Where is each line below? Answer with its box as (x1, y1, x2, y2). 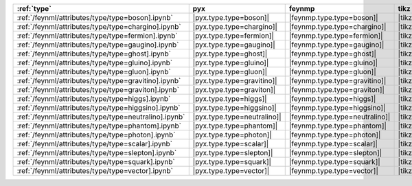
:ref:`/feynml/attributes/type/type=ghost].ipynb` (16, 49, 172, 58)
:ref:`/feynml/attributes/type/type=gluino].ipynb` (16, 58, 173, 67)
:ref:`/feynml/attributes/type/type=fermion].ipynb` (16, 31, 178, 40)
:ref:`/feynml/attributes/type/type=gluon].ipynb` (16, 67, 171, 76)
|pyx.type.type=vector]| (192, 166, 270, 175)
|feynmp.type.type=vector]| (288, 166, 379, 175)
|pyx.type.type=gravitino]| (192, 76, 277, 85)
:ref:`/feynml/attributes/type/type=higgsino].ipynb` (16, 103, 181, 113)
